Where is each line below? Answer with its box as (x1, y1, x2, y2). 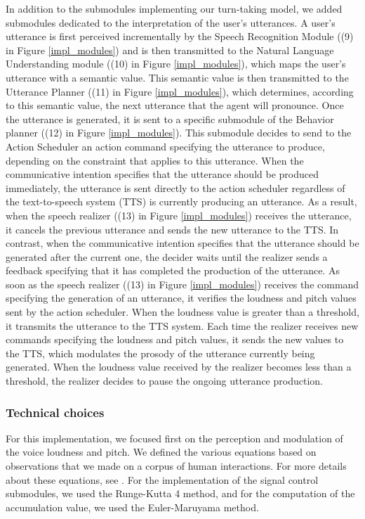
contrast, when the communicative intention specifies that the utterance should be (6, 236, 359, 250)
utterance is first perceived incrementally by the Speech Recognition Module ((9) (6, 29, 354, 44)
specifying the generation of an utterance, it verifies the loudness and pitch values (6, 290, 357, 305)
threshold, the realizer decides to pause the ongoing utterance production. (6, 373, 323, 388)
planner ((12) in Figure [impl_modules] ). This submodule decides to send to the (6, 125, 352, 140)
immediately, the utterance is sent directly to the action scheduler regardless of (6, 180, 345, 195)
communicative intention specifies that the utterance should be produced (6, 167, 319, 181)
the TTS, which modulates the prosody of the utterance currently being (6, 345, 315, 360)
